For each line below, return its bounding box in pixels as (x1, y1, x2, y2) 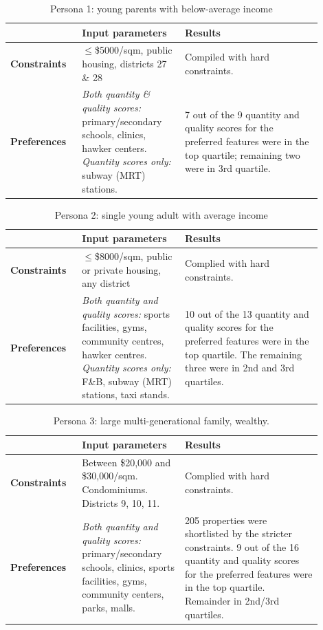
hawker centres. (82, 347, 147, 361)
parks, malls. (82, 600, 135, 614)
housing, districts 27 (82, 56, 167, 71)
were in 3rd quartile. (185, 161, 271, 175)
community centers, (82, 587, 164, 601)
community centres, (82, 333, 164, 347)
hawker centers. (82, 140, 147, 155)
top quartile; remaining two (185, 147, 300, 162)
